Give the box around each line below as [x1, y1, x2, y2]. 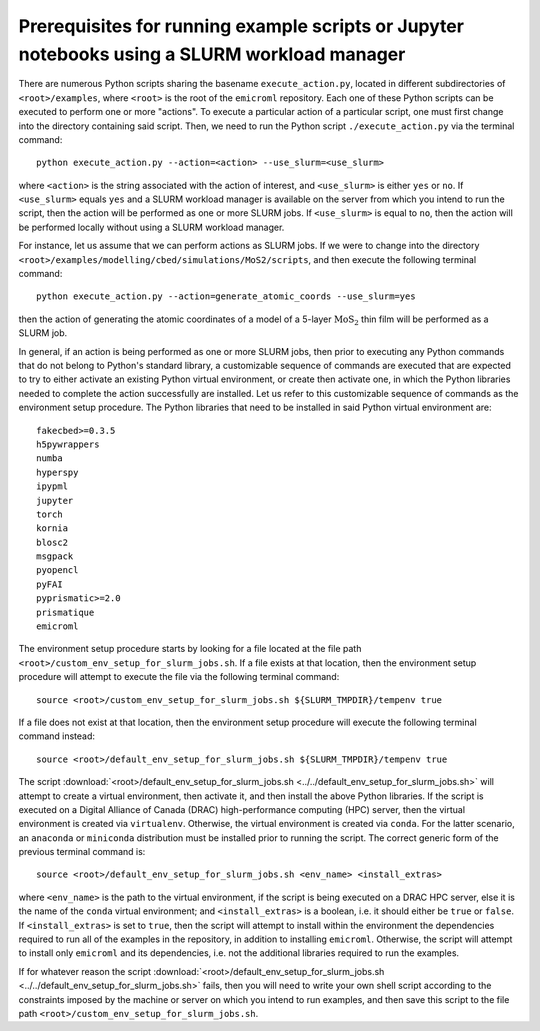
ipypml [36, 481, 69, 492]
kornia [36, 523, 69, 534]
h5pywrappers [36, 438, 100, 450]
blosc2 [36, 536, 69, 548]
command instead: [18, 730, 95, 742]
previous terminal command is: [18, 846, 146, 858]
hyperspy [36, 466, 79, 478]
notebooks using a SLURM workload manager [18, 43, 406, 65]
